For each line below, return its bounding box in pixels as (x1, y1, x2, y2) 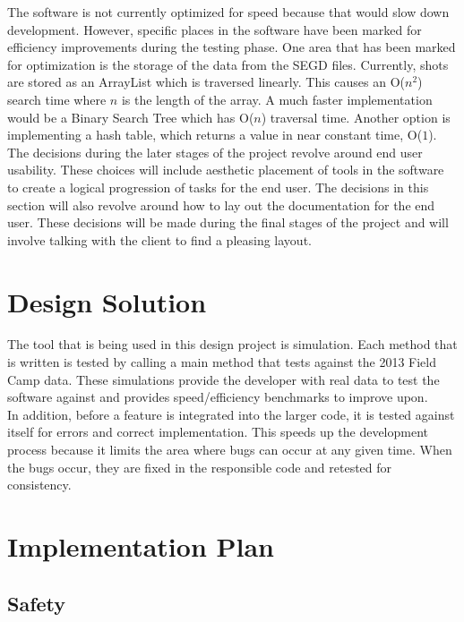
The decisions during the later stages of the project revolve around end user (7, 142, 423, 161)
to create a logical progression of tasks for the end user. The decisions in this (7, 177, 429, 196)
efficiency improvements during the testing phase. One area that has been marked (7, 38, 456, 56)
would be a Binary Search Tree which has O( (7, 107, 254, 126)
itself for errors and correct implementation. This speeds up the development (7, 422, 428, 441)
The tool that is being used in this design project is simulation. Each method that (7, 335, 458, 354)
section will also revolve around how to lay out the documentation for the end (7, 195, 435, 214)
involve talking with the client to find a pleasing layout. (7, 230, 312, 249)
